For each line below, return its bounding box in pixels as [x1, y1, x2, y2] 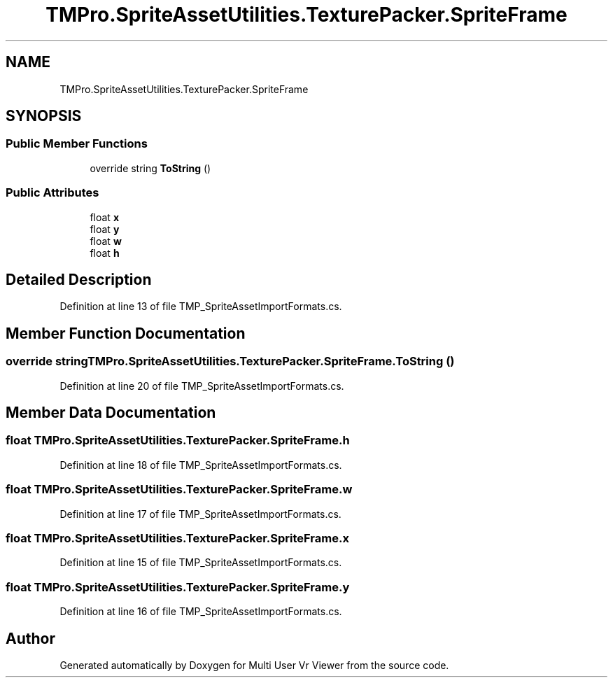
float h [90, 246, 120, 259]
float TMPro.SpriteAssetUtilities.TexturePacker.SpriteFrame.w [6, 482, 353, 497]
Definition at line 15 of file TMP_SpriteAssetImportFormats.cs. [59, 556, 342, 569]
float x [90, 211, 119, 223]
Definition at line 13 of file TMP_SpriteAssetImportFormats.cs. [59, 300, 342, 313]
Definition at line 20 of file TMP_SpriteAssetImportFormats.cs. [59, 379, 344, 392]
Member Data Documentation [6, 404, 216, 422]
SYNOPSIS [6, 107, 82, 125]
